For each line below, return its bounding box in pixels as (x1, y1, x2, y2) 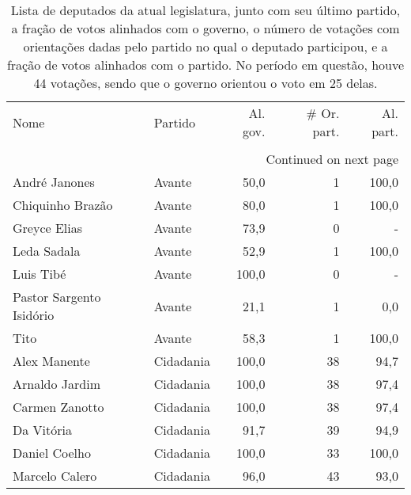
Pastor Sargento (13, 287, 101, 306)
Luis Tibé (13, 265, 66, 283)
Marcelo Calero (13, 466, 97, 485)
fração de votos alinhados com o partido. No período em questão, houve (6, 55, 405, 74)
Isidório (13, 306, 55, 324)
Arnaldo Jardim (13, 375, 101, 393)
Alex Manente (13, 352, 90, 370)
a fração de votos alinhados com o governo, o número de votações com (11, 19, 400, 37)
